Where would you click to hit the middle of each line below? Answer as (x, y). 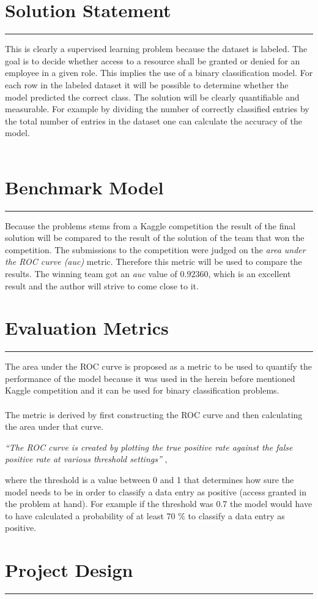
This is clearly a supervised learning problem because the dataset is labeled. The (156, 49)
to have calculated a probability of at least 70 (90, 515)
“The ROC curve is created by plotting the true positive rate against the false (149, 447)
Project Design (69, 570)
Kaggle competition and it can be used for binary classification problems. (142, 390)
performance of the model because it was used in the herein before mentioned (150, 378)
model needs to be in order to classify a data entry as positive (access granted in (156, 491)
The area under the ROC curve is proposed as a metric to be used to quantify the (158, 366)
